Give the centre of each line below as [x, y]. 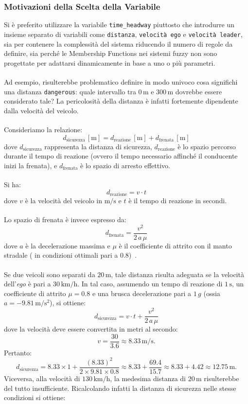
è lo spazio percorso [207, 146]
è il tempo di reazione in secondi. [178, 200]
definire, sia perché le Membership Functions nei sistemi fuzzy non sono [111, 53]
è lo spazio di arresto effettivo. [125, 165]
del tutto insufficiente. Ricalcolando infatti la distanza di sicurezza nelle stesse [120, 388]
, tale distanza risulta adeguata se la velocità [177, 274]
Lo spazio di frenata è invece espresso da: [65, 220]
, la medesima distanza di [148, 378]
